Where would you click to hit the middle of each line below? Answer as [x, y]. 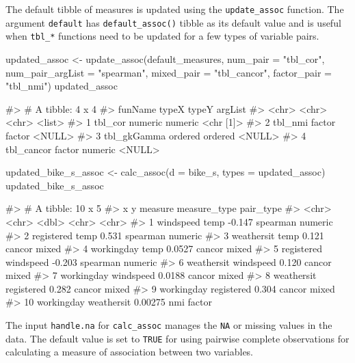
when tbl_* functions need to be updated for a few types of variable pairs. [162, 36]
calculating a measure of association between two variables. [130, 352]
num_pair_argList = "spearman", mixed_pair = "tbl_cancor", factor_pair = [169, 72]
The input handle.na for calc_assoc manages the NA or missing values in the [169, 325]
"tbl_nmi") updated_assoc [62, 86]
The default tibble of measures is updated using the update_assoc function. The [175, 9]
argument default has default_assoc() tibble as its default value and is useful [173, 22]
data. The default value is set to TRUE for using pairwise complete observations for [177, 338]
